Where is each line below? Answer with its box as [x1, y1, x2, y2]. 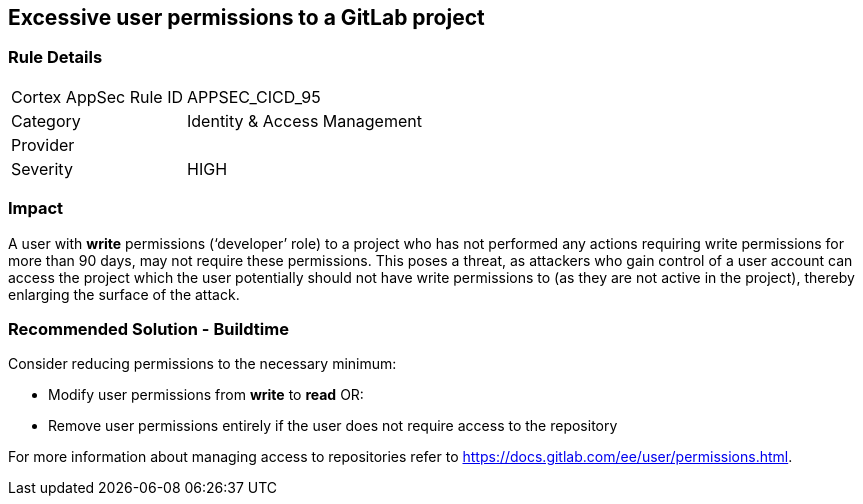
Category [11, 110, 81, 131]
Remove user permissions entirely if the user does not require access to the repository [48, 417, 618, 435]
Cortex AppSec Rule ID [11, 86, 184, 107]
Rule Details [8, 47, 103, 68]
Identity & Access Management [187, 110, 422, 131]
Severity [11, 158, 73, 179]
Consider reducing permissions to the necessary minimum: [8, 355, 397, 373]
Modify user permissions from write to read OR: [48, 386, 364, 404]
